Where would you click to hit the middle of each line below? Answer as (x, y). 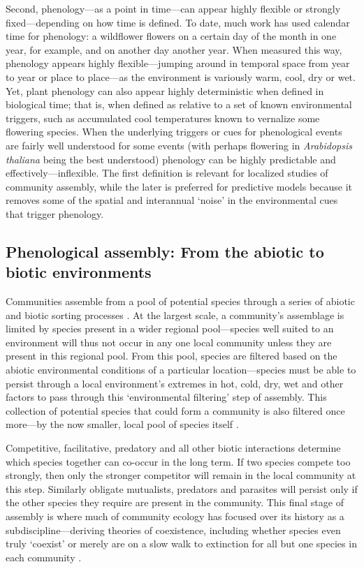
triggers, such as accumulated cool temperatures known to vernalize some (163, 118)
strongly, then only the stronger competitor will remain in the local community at (181, 475)
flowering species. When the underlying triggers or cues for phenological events (174, 132)
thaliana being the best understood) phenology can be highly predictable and (171, 159)
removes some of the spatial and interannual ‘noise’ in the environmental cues (172, 200)
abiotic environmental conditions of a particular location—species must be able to (181, 370)
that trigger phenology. (55, 213)
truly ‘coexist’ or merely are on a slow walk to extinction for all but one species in (181, 544)
